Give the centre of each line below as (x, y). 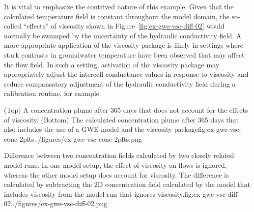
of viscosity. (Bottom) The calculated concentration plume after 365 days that (122, 119)
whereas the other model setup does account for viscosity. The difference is (116, 174)
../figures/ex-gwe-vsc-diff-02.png (59, 203)
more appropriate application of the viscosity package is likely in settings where (124, 45)
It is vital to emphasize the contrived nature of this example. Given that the (119, 6)
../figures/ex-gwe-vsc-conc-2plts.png (88, 138)
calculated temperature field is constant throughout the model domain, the (117, 16)
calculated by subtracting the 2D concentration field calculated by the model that (127, 184)
